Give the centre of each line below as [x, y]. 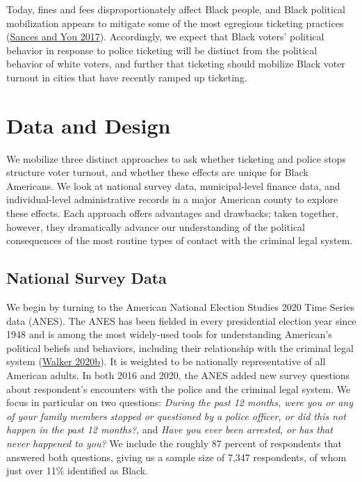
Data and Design [89, 125]
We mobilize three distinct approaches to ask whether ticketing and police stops [176, 158]
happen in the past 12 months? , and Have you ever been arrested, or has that [170, 429]
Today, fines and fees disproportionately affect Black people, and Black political [176, 9]
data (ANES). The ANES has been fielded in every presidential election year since [181, 320]
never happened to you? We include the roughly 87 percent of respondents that [174, 443]
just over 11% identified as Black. [77, 471]
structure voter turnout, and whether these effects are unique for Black [157, 172]
